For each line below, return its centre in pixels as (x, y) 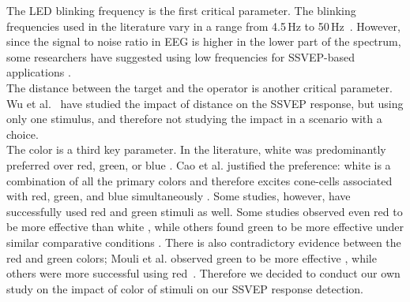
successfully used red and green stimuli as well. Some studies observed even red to (205, 211)
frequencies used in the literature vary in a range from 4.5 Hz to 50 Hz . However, (203, 26)
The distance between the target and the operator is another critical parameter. (199, 87)
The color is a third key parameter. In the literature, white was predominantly (196, 149)
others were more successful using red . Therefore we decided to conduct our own (203, 273)
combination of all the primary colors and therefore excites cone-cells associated (199, 180)
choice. (23, 134)
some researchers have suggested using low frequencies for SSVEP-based (181, 56)
